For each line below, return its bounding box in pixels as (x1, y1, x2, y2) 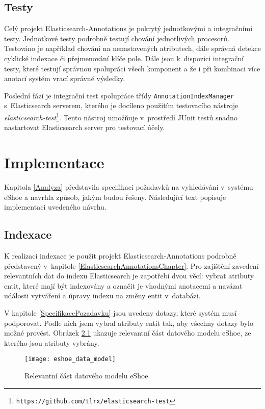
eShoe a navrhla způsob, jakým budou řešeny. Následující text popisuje (4, 191, 226, 202)
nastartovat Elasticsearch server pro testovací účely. (4, 122, 165, 133)
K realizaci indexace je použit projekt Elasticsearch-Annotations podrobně (4, 250, 236, 261)
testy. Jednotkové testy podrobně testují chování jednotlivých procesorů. (4, 33, 230, 43)
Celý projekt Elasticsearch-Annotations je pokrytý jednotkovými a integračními (4, 23, 253, 34)
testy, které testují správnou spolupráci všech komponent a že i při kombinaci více (4, 63, 260, 73)
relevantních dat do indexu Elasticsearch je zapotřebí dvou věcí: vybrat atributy (4, 270, 254, 281)
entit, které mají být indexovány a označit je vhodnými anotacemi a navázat (4, 280, 243, 291)
